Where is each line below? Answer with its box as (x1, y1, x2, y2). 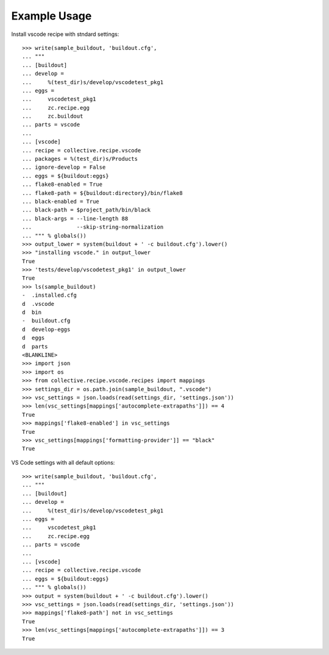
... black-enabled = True (22, 198, 100, 205)
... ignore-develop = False (22, 164, 106, 171)
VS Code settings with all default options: (11, 459, 115, 466)
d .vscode (22, 300, 55, 307)
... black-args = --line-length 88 (22, 215, 129, 222)
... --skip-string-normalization (22, 224, 164, 231)
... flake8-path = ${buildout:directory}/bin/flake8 (22, 189, 183, 196)
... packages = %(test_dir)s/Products (22, 155, 138, 163)
